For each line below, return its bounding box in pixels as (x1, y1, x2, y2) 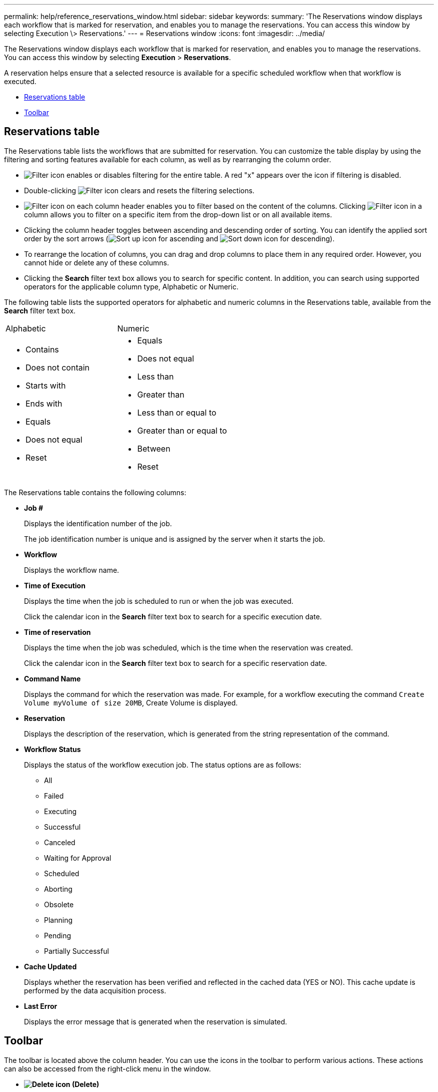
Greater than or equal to (137, 425, 227, 436)
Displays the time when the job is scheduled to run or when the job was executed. (24, 596, 293, 605)
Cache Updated (24, 962, 77, 971)
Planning (44, 915, 72, 924)
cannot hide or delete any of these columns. (24, 258, 169, 267)
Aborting (44, 884, 72, 893)
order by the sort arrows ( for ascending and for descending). (24, 234, 334, 243)
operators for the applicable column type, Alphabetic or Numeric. (24, 282, 238, 291)
